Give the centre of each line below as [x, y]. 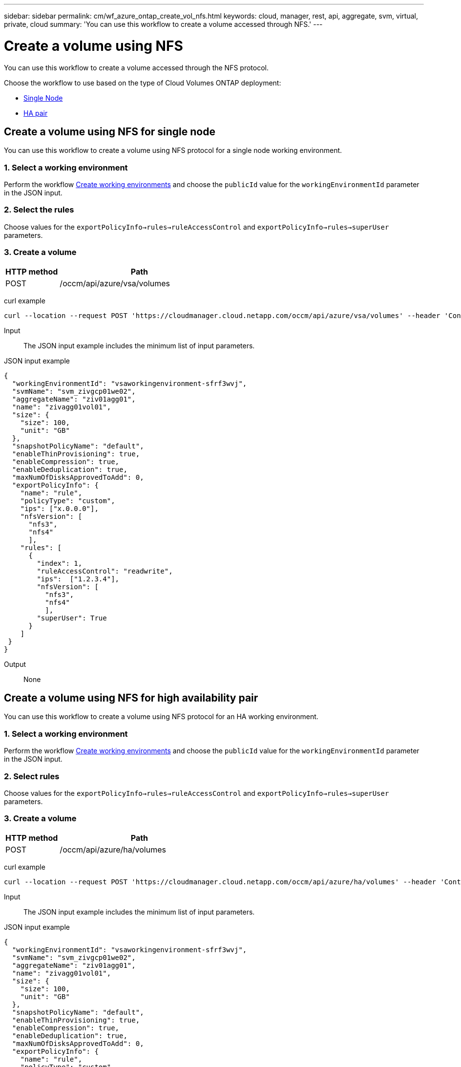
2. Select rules [32, 776]
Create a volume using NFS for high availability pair [131, 698]
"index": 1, [60, 563]
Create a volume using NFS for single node [110, 131]
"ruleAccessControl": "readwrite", [105, 571]
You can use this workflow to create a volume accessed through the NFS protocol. [136, 67]
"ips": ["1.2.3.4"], [78, 579]
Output [15, 664]
